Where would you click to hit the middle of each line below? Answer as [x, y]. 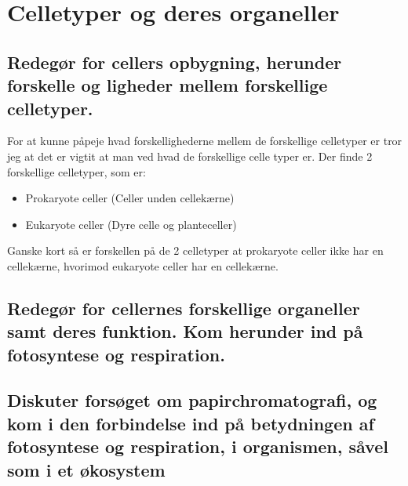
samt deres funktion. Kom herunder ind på [185, 331]
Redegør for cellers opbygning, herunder [175, 62]
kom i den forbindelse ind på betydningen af [191, 423]
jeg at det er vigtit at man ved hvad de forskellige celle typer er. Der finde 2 [190, 156]
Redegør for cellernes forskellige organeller [184, 308]
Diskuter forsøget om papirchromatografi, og [192, 400]
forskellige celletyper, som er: [76, 171]
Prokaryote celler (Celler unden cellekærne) [130, 198]
